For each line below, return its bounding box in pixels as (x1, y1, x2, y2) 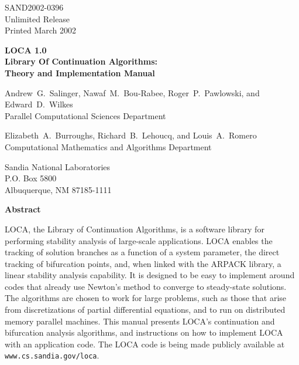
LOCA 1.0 (5, 43, 47, 56)
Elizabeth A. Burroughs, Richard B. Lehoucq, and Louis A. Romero (5, 129, 257, 141)
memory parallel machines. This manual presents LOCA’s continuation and (5, 315, 275, 327)
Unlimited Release (5, 12, 70, 25)
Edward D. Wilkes (5, 98, 73, 110)
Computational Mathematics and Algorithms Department (5, 140, 212, 153)
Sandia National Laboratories (5, 160, 111, 173)
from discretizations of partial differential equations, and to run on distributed (5, 303, 286, 316)
